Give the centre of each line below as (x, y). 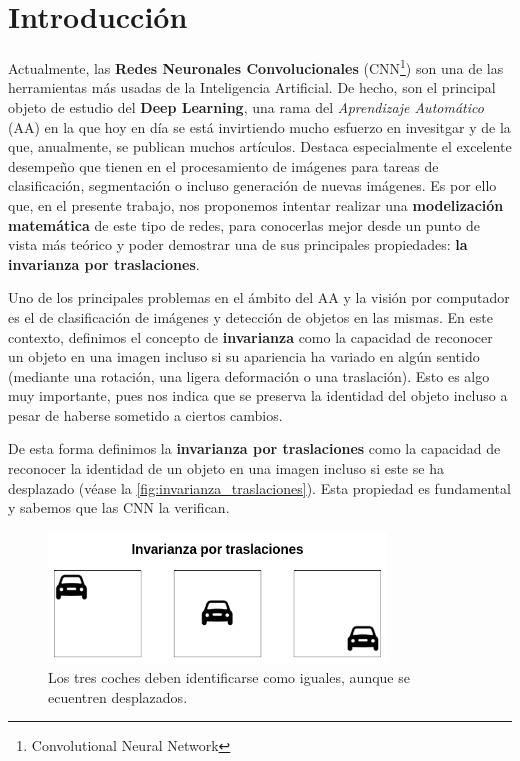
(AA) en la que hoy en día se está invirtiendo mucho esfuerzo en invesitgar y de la (259, 126)
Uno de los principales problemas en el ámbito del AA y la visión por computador (259, 297)
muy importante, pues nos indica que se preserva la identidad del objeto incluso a (258, 395)
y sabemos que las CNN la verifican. (119, 507)
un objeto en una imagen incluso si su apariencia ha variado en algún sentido (244, 356)
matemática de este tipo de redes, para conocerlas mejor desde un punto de (244, 224)
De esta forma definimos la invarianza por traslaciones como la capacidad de (254, 448)
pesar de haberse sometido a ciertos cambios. (145, 414)
